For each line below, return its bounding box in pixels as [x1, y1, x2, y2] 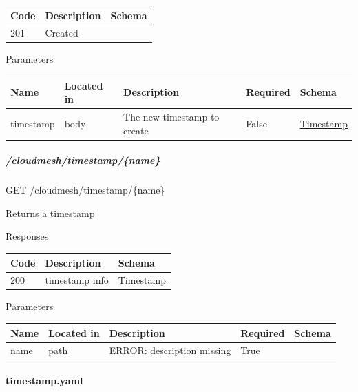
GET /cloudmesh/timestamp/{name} [6, 183, 165, 197]
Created [45, 25, 78, 40]
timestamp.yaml [6, 373, 83, 388]
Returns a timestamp [6, 205, 95, 220]
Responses [6, 229, 49, 243]
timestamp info [45, 273, 109, 287]
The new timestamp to [123, 109, 220, 123]
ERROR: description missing [109, 343, 231, 358]
